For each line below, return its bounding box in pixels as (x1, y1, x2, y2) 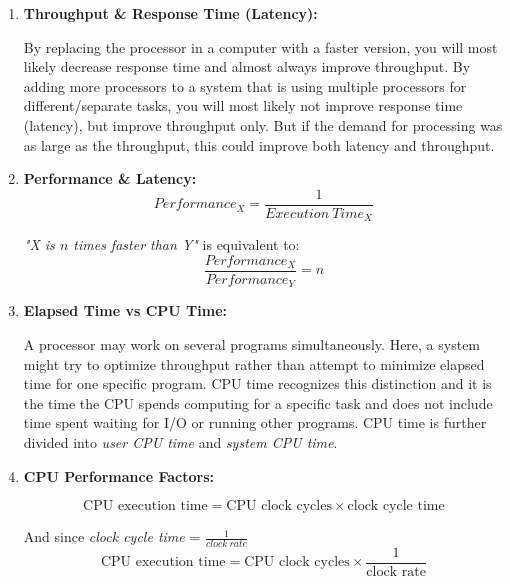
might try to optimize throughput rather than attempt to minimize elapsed (23, 353, 485, 374)
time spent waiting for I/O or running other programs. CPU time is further (23, 412, 487, 433)
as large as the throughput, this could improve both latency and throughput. (23, 134, 495, 155)
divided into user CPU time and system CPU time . (23, 431, 338, 452)
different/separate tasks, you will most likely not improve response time (23, 95, 463, 116)
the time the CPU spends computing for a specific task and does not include (23, 392, 493, 413)
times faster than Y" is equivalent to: (73, 234, 300, 255)
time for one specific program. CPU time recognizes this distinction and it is (23, 373, 492, 394)
